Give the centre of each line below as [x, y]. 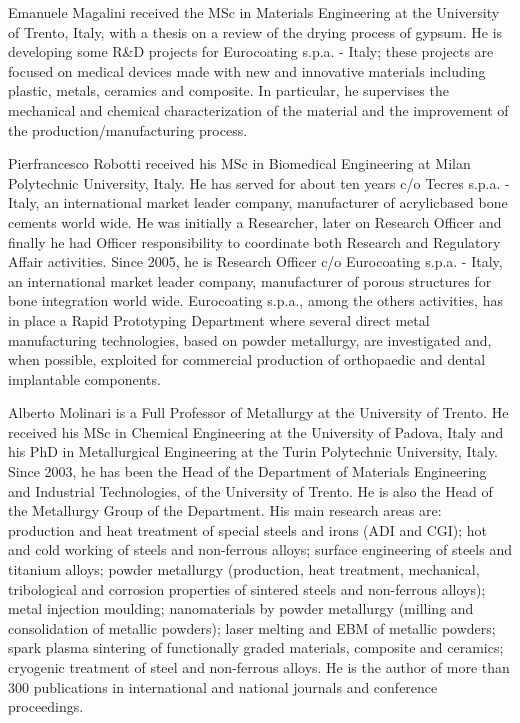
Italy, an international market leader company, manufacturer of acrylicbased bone [258, 202]
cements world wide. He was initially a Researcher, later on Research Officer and [255, 221]
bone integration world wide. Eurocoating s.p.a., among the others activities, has [255, 300]
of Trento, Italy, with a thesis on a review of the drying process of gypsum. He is [255, 31]
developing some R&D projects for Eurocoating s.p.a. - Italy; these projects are [251, 51]
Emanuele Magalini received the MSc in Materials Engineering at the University [254, 12]
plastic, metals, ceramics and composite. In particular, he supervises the [228, 90]
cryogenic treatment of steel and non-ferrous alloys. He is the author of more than [259, 667]
